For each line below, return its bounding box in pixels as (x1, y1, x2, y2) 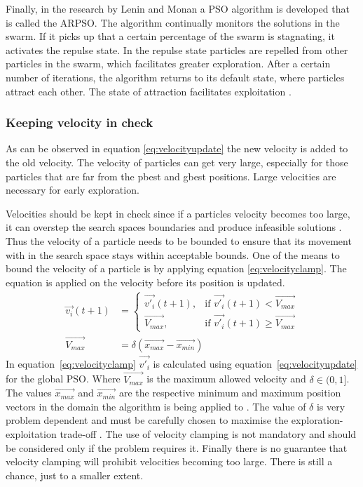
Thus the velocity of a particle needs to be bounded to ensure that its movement (6, 233, 352, 248)
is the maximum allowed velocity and (146, 371, 306, 386)
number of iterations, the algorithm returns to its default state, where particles (6, 69, 345, 84)
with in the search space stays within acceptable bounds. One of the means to (6, 247, 340, 262)
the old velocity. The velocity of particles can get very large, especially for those (6, 154, 348, 169)
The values (6, 385, 52, 400)
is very (316, 399, 345, 413)
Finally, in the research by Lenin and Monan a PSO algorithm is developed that (6, 1, 350, 15)
